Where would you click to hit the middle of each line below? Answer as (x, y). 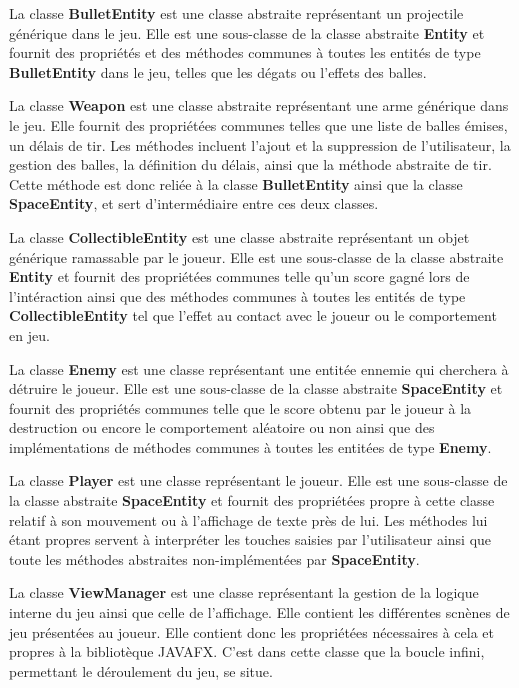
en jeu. (29, 334)
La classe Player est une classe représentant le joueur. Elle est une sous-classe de (258, 480)
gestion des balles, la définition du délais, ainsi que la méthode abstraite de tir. (250, 164)
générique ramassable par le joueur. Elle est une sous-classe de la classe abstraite (256, 256)
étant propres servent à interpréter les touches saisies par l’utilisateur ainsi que (250, 539)
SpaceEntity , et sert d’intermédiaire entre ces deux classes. (194, 203)
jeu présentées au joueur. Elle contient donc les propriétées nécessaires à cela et (252, 631)
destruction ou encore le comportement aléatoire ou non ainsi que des (222, 427)
